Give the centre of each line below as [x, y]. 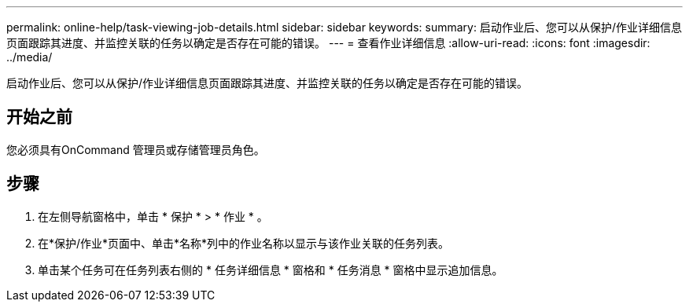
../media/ [29, 57]
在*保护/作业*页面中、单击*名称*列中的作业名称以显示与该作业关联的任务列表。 [244, 243]
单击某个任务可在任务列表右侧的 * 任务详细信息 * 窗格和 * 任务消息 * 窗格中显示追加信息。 [271, 269]
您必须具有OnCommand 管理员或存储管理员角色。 [136, 149]
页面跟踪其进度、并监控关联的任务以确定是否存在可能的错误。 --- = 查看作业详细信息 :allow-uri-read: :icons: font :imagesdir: [328, 43]
